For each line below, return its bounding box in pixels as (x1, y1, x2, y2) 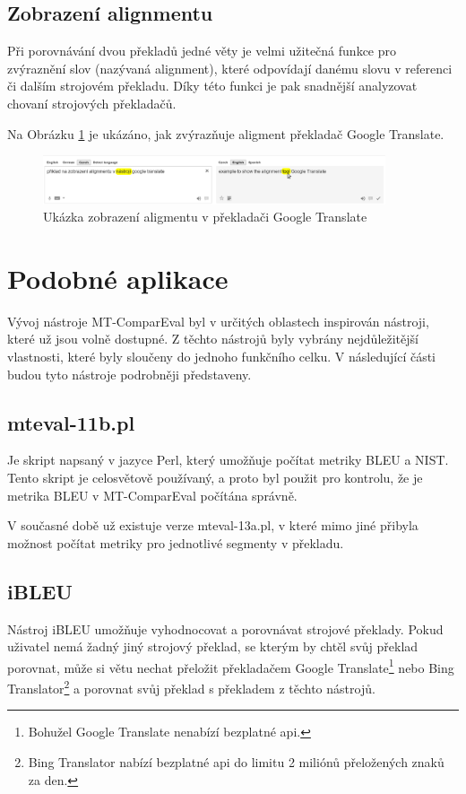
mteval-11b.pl (7, 408, 135, 436)
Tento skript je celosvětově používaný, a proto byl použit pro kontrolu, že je (7, 468, 423, 487)
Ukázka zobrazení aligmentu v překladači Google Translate (43, 207, 367, 226)
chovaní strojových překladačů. (7, 93, 177, 112)
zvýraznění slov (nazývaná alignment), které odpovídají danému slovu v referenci (7, 58, 453, 77)
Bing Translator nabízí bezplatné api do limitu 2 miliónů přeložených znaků (28, 752, 444, 771)
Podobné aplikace (7, 259, 229, 296)
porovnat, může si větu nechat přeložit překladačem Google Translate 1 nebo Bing (7, 655, 454, 676)
